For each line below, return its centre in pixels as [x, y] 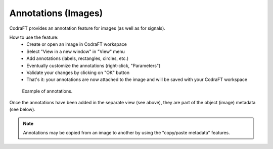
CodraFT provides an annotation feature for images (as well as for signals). [87, 28]
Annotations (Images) [56, 13]
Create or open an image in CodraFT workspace [77, 44]
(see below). [22, 109]
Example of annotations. [47, 91]
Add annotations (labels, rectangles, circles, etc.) [78, 58]
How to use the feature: [34, 37]
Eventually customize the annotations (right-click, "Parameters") [94, 65]
